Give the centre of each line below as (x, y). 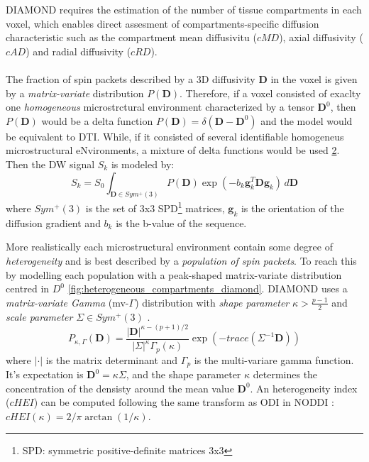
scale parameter (39, 316)
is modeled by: (143, 164)
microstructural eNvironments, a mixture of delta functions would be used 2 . (173, 150)
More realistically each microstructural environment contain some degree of (169, 247)
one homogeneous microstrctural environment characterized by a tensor (160, 107)
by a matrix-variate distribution (75, 93)
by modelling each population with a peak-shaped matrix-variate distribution (174, 274)
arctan (99, 417)
